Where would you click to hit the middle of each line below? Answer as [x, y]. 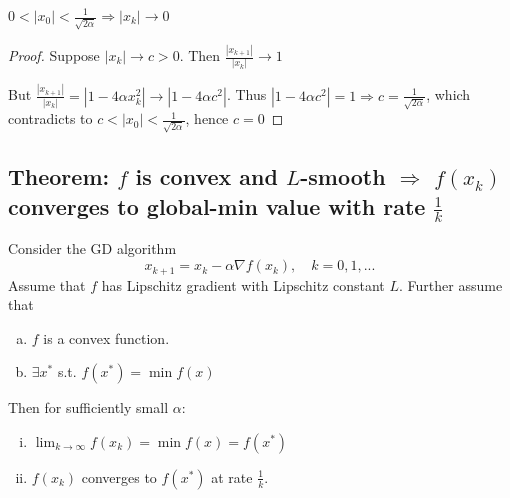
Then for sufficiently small [88, 407]
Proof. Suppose [54, 55]
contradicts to [50, 118]
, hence [207, 118]
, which [448, 94]
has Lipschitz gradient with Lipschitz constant [243, 284]
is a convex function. [106, 337]
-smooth [343, 176]
